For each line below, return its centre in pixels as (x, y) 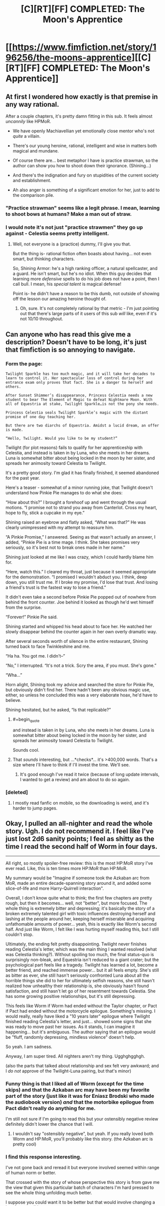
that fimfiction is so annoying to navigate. (71, 349)
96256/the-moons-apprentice (69, 58)
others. (13, 387)
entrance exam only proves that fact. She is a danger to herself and (79, 382)
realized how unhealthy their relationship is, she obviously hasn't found (77, 986)
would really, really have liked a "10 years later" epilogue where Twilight (78, 1016)
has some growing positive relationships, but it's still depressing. (71, 996)
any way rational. (32, 104)
